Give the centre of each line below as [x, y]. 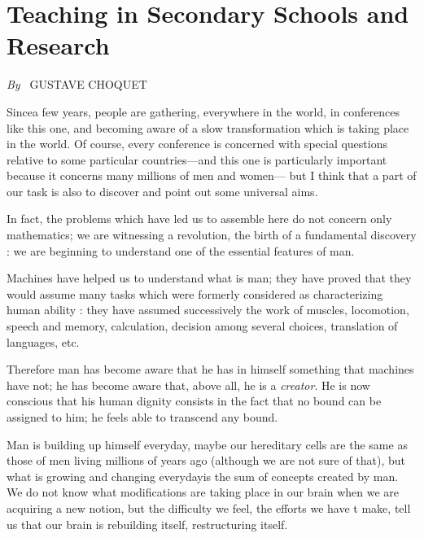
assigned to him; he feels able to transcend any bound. [142, 417]
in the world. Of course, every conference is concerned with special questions [197, 144]
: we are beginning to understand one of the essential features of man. [181, 250]
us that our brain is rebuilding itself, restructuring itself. [147, 524]
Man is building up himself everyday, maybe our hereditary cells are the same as [207, 444]
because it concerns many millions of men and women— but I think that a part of [212, 175]
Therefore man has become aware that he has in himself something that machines [210, 369]
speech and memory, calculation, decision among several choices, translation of [202, 326]
